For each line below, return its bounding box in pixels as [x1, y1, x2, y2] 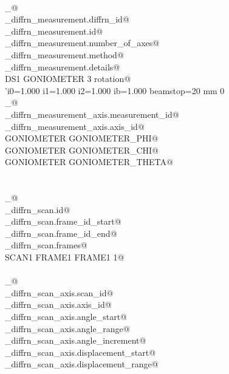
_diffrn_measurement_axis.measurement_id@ [5, 107, 179, 120]
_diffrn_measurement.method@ [5, 48, 124, 61]
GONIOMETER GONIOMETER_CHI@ [5, 143, 159, 156]
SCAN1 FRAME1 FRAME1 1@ [5, 251, 125, 263]
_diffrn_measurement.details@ [5, 60, 120, 73]
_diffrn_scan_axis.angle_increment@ [5, 334, 146, 347]
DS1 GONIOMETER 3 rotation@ [5, 72, 131, 85]
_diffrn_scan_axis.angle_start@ [5, 310, 127, 323]
